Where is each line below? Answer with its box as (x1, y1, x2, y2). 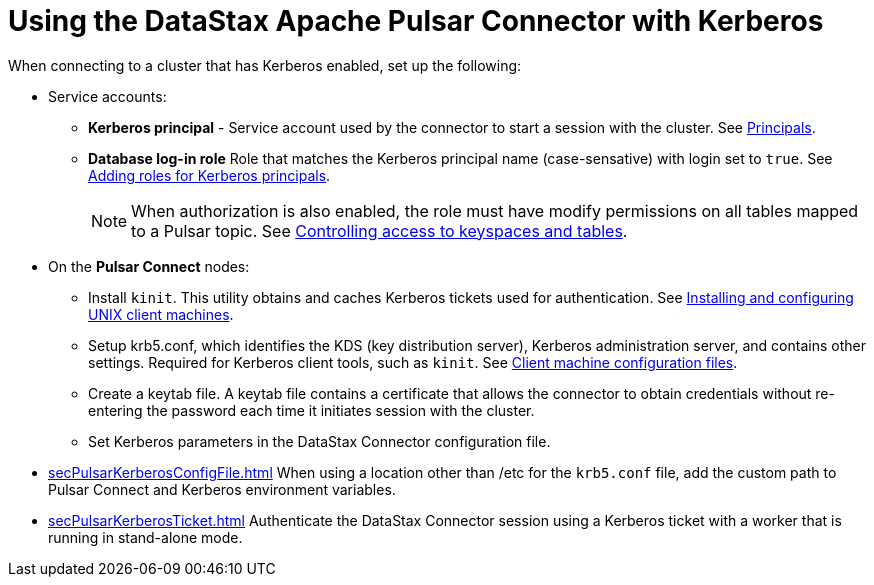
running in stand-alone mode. (48, 528, 243, 546)
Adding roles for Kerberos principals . (88, 166, 331, 184)
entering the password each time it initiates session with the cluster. (88, 401, 535, 419)
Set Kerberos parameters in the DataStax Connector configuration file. (88, 432, 551, 450)
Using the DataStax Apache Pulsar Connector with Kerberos (8, 4, 824, 38)
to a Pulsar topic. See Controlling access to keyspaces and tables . (131, 220, 628, 241)
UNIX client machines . (88, 305, 234, 323)
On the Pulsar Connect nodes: (48, 257, 250, 275)
